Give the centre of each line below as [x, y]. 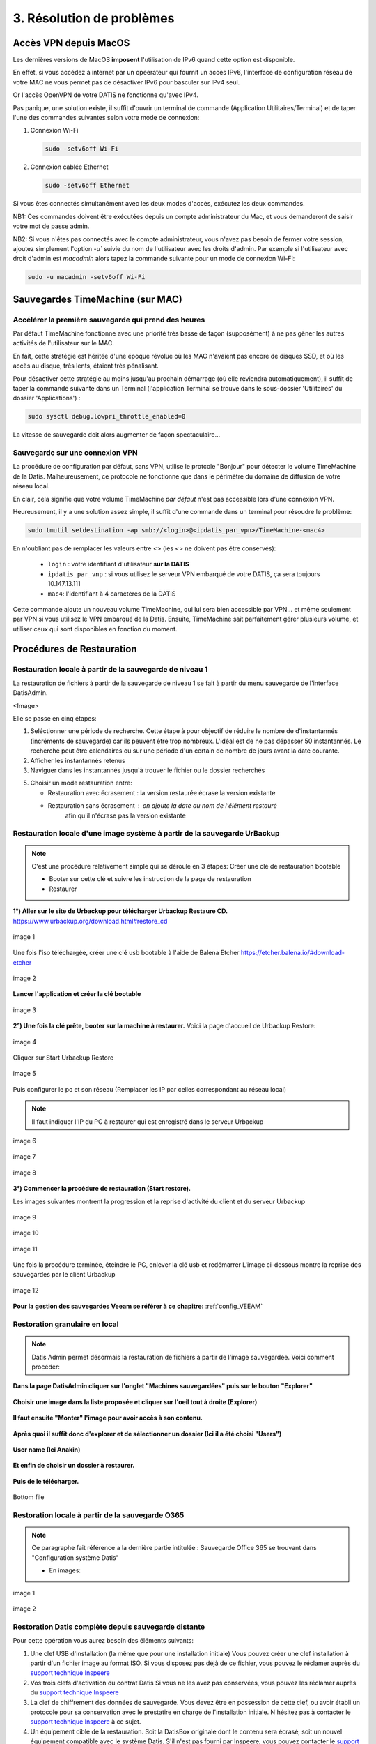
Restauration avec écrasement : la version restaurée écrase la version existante [162, 792]
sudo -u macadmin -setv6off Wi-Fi [86, 277]
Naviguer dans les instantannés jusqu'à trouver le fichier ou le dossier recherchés [148, 770]
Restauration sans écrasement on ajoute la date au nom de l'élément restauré [163, 806]
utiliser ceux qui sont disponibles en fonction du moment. [95, 629]
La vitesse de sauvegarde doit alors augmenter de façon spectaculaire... [117, 435]
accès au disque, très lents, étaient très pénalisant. [86, 366]
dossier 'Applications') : [47, 398]
